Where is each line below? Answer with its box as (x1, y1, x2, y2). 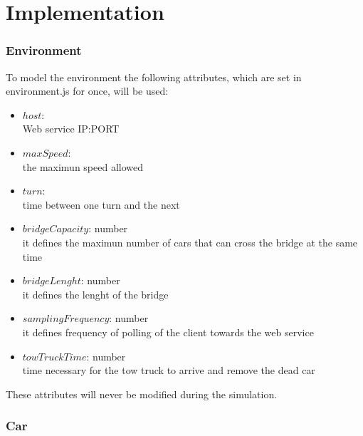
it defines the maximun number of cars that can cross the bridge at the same (22, 234, 358, 249)
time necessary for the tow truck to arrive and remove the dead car (22, 363, 315, 378)
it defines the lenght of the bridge (22, 286, 169, 301)
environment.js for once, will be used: (6, 83, 169, 98)
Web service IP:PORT (22, 121, 120, 136)
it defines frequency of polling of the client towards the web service (22, 324, 314, 339)
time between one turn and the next (22, 197, 180, 212)
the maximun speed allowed (22, 159, 144, 174)
